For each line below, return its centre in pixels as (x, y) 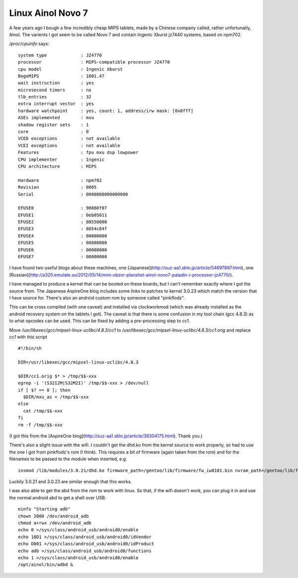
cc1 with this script (28, 337)
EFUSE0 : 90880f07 (63, 208)
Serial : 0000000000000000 (73, 194)
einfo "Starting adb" (44, 509)
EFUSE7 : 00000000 (63, 257)
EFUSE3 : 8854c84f (63, 229)
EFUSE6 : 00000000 (63, 250)
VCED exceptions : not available (69, 139)
